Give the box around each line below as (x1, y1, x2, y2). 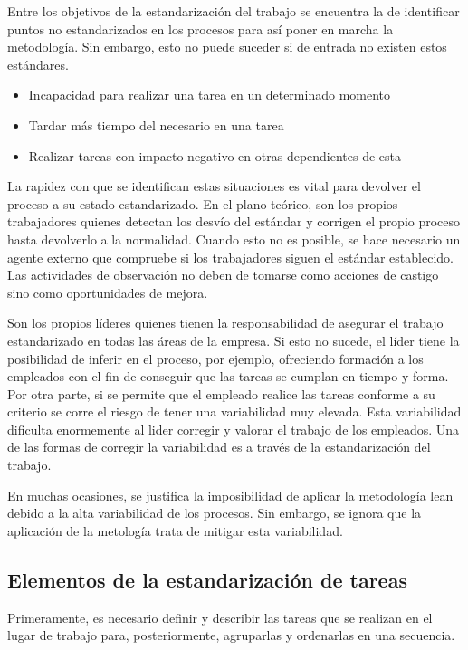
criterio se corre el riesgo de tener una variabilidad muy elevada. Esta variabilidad (7, 402, 462, 421)
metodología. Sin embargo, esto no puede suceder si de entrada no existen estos (7, 37, 447, 56)
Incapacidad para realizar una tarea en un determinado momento (28, 85, 391, 104)
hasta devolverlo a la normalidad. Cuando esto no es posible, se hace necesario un (7, 229, 461, 248)
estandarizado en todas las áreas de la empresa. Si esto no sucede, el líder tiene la (7, 330, 460, 349)
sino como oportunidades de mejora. (7, 282, 208, 301)
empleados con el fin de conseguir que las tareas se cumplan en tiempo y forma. (7, 367, 449, 386)
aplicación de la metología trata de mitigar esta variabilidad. (7, 521, 343, 540)
